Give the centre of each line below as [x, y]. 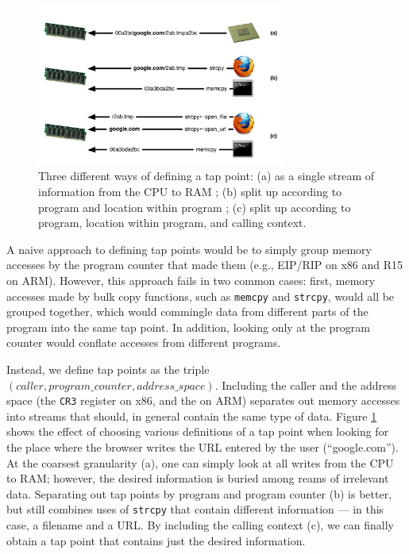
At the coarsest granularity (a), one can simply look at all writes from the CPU [200, 462]
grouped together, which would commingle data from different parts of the [187, 312]
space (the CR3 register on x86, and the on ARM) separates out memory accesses [203, 400]
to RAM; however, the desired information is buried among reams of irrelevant [198, 478]
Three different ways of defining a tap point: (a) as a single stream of [206, 176]
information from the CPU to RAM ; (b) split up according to [190, 191]
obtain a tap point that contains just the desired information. [156, 540]
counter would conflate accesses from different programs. [144, 342]
